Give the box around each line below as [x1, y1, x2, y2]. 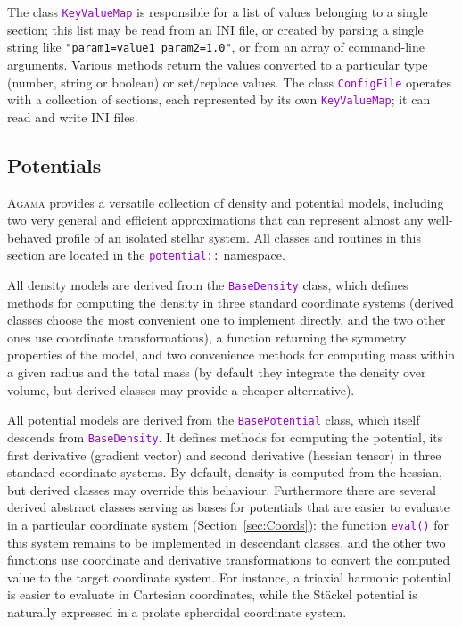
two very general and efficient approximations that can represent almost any [7, 210, 424, 229]
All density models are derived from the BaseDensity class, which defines [7, 276, 408, 294]
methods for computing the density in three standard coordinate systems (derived [7, 293, 454, 311]
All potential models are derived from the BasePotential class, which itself [7, 410, 420, 429]
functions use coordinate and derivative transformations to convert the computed [7, 550, 450, 569]
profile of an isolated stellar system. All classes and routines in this [55, 227, 421, 246]
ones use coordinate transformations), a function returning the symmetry [7, 327, 407, 346]
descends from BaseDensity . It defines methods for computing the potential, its [7, 427, 443, 446]
